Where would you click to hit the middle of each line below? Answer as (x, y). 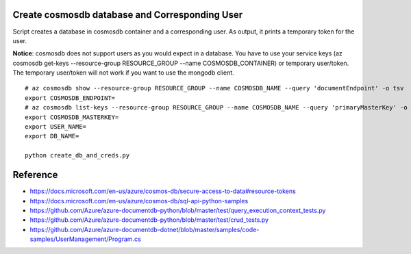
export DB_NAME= (52, 136)
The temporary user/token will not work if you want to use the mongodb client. (123, 73)
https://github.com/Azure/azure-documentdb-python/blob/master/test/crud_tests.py (149, 220)
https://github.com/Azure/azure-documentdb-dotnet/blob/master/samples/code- (145, 229)
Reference (35, 175)
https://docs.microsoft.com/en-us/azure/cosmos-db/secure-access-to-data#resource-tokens (163, 191)
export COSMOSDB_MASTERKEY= (72, 117)
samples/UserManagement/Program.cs (86, 239)
